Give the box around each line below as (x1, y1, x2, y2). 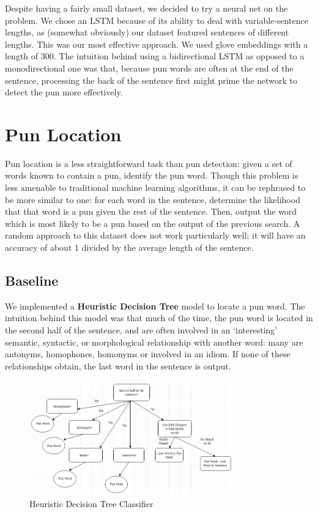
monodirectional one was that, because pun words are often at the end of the (5, 61, 294, 74)
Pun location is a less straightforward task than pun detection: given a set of (5, 157, 292, 169)
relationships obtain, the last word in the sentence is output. (5, 359, 231, 372)
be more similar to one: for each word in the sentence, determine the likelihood (5, 193, 300, 206)
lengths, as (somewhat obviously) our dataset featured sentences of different (5, 26, 289, 39)
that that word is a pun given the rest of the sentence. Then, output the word (5, 205, 297, 218)
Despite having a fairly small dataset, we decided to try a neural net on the (5, 2, 288, 14)
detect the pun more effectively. (5, 86, 123, 98)
